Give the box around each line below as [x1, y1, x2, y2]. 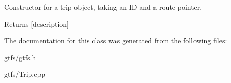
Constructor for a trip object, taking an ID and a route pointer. [4, 2, 202, 12]
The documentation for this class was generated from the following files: [4, 35, 227, 46]
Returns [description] [4, 18, 69, 29]
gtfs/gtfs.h [4, 52, 36, 62]
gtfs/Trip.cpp [4, 69, 46, 79]
